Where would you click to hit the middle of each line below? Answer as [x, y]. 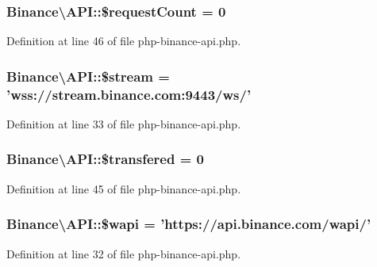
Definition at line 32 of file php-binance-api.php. [124, 253]
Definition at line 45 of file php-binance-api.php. [124, 188]
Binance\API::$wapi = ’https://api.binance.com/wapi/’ [189, 224]
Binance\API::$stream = [88, 76]
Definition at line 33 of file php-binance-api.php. [124, 123]
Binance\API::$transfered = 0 [105, 159]
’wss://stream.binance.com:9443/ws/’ [129, 94]
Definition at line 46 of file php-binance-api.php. [124, 41]
